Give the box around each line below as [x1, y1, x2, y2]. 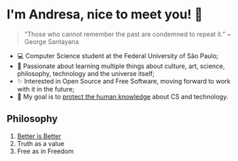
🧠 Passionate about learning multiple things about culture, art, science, [16, 62, 225, 70]
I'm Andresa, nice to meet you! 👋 [6, 6, 203, 23]
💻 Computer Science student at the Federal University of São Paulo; [16, 51, 219, 60]
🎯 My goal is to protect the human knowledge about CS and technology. [16, 92, 229, 101]
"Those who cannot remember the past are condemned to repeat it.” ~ [24, 30, 232, 38]
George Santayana [24, 37, 79, 45]
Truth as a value [16, 139, 65, 148]
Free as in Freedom [16, 147, 74, 155]
